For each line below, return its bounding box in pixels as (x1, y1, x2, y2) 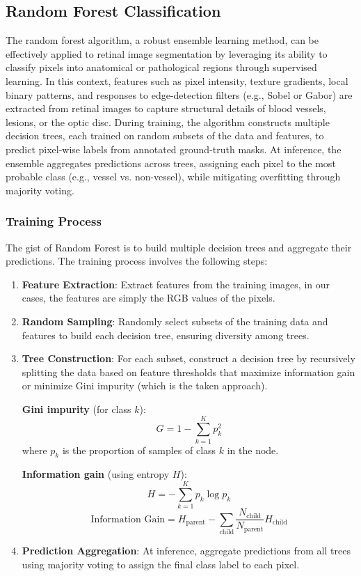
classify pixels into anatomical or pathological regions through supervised (6, 60, 317, 75)
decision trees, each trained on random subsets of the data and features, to (6, 128, 324, 143)
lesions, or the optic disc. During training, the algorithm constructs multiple (6, 114, 330, 129)
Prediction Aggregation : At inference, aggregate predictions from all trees (22, 543, 351, 557)
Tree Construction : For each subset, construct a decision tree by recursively (22, 351, 355, 366)
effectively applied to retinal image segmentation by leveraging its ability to (6, 46, 328, 61)
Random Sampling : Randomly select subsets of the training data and (22, 313, 328, 328)
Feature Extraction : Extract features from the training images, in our (22, 277, 330, 291)
